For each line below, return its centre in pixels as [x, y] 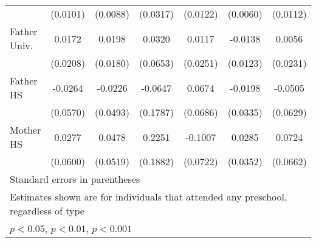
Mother [26, 130]
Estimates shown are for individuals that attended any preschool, [149, 197]
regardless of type [47, 210]
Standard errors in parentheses [75, 179]
